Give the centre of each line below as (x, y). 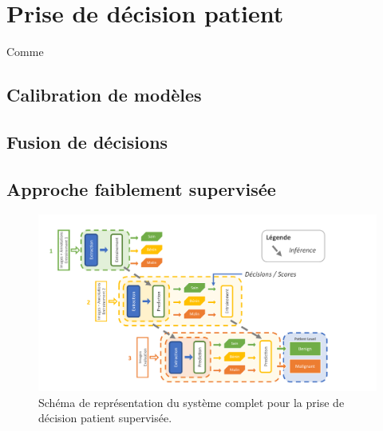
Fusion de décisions (87, 141)
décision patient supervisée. (105, 418)
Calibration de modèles (104, 95)
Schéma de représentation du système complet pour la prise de (191, 402)
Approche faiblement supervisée (141, 188)
